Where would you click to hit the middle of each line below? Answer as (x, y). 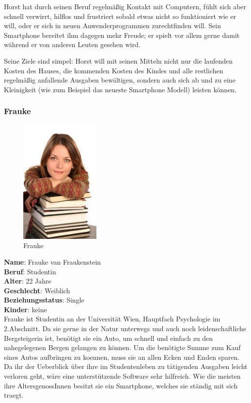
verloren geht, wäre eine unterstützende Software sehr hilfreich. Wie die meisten (122, 376)
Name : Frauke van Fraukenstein (53, 261)
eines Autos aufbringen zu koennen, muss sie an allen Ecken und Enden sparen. (122, 357)
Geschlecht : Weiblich (37, 290)
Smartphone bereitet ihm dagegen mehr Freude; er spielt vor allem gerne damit (122, 35)
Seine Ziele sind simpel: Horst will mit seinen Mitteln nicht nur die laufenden (118, 60)
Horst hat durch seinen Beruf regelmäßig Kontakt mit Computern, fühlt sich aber (125, 6)
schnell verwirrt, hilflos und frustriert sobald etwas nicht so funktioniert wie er (120, 16)
